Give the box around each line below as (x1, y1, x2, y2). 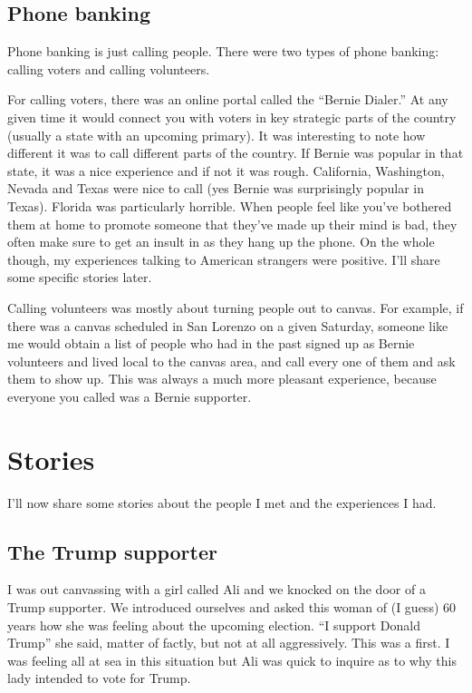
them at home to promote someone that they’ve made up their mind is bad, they (7, 214, 458, 233)
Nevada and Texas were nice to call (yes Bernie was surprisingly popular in (7, 179, 425, 198)
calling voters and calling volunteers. (7, 59, 210, 78)
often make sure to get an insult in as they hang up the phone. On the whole (7, 232, 435, 251)
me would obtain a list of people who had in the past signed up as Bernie (7, 334, 415, 353)
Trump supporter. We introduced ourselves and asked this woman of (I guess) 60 (7, 598, 457, 616)
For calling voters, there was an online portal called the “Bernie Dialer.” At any (7, 90, 448, 109)
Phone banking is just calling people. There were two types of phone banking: (7, 42, 439, 61)
